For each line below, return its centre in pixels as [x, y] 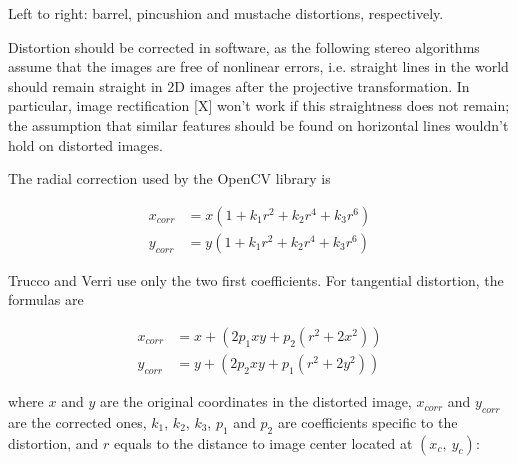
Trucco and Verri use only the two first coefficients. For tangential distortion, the [256, 279]
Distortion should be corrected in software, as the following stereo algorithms [244, 46]
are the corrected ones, [77, 421]
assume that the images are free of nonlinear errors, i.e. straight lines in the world [258, 66]
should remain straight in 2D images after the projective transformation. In [239, 85]
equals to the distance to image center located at [263, 442]
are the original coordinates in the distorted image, [255, 401]
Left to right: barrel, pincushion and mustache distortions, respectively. [226, 13]
